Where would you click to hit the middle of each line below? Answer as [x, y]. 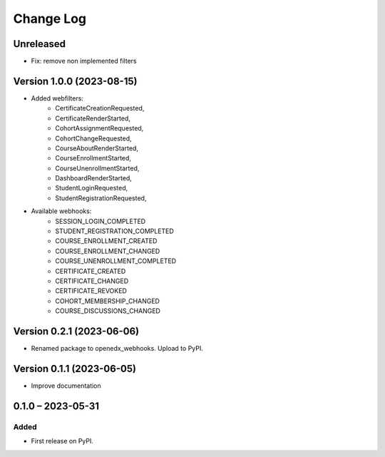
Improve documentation [66, 386]
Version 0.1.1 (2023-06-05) [75, 368]
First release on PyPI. [62, 441]
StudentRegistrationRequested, [101, 198]
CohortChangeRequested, [93, 138]
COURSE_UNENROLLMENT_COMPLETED [116, 261]
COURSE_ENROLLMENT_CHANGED [108, 251]
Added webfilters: [57, 98]
